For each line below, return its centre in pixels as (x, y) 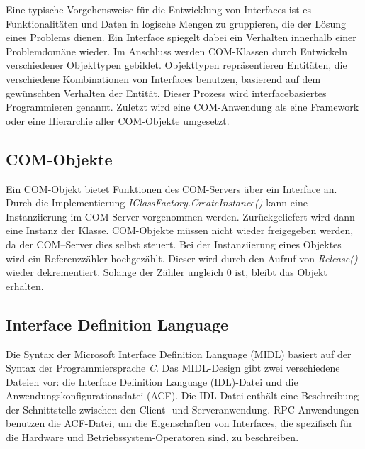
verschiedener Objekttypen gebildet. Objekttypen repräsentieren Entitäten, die (176, 65)
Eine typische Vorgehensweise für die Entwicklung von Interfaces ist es (159, 9)
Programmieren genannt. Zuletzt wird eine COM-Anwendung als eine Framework (182, 107)
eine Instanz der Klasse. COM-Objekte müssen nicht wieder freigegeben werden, (180, 230)
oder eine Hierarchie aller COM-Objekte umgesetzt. (118, 120)
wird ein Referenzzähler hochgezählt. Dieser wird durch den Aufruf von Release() (182, 258)
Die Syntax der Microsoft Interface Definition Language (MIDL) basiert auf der (179, 354)
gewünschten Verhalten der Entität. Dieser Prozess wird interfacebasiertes (166, 93)
